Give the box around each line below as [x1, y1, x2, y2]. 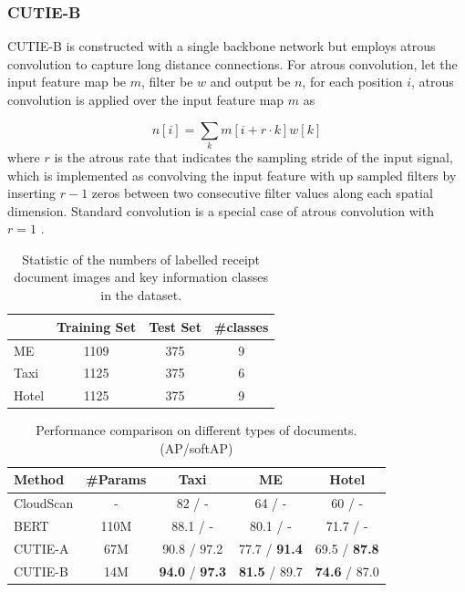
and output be [210, 72, 291, 91]
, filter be [140, 72, 193, 91]
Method [14, 470, 65, 489]
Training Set [57, 317, 137, 336]
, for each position [302, 72, 403, 91]
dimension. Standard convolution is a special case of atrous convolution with [7, 201, 434, 220]
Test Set [149, 317, 201, 336]
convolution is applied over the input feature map [7, 90, 284, 109]
